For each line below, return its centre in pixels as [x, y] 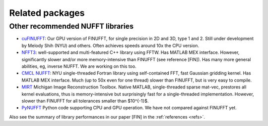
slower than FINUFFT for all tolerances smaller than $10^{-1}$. [85, 101]
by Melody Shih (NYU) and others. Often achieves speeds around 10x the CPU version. [110, 45]
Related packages [47, 13]
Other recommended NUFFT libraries [71, 26]
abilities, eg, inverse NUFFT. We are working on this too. [79, 66]
